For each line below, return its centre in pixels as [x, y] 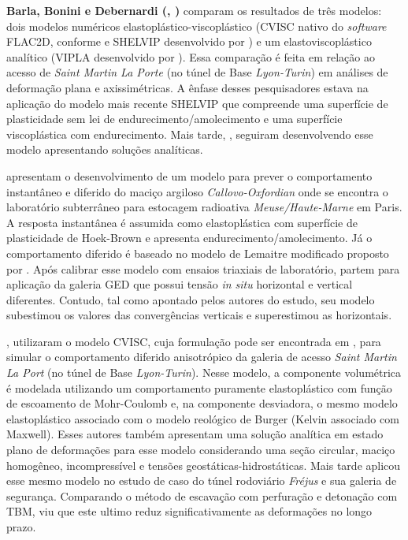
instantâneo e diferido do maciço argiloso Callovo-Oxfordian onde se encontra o [197, 191]
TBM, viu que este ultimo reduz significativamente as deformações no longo [189, 511]
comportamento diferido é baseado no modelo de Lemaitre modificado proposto [198, 253]
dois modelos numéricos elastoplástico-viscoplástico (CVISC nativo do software [197, 26]
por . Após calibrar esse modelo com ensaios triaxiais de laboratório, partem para [203, 268]
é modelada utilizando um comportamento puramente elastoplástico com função [199, 387]
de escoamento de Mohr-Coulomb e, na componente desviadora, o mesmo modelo [202, 403]
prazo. [21, 527]
